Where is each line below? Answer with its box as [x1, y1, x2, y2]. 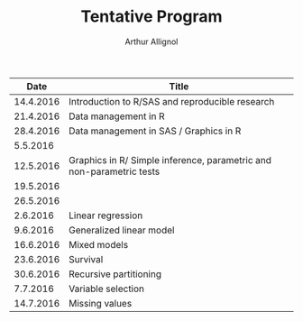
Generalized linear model [69, 224, 175, 236]
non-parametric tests [69, 165, 161, 178]
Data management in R [69, 110, 165, 123]
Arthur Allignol [124, 36, 179, 47]
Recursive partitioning [69, 268, 162, 280]
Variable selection [69, 282, 145, 295]
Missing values [69, 297, 133, 309]
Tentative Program [80, 6, 223, 27]
